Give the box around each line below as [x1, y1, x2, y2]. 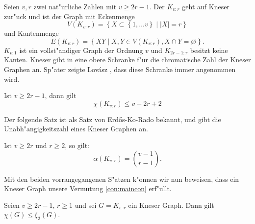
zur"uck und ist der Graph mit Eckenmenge [4, 11, 135, 21]
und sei [75, 199, 97, 210]
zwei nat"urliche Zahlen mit [33, 1, 117, 11]
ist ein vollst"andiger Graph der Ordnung [19, 45, 143, 55]
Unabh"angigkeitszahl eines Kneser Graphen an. [4, 124, 148, 134]
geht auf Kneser [182, 1, 229, 11]
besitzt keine [190, 45, 228, 55]
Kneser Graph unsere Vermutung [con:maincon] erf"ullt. [4, 183, 172, 194]
